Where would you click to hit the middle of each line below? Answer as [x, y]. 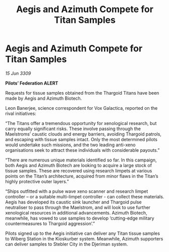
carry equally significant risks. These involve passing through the [73, 129]
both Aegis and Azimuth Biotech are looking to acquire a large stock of [79, 165]
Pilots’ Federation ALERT [32, 83]
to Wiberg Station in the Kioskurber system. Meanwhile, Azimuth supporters [84, 238]
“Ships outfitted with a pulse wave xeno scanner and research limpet [77, 191]
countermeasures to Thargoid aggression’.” [50, 223]
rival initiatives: [21, 113]
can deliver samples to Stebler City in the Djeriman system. [67, 244]
